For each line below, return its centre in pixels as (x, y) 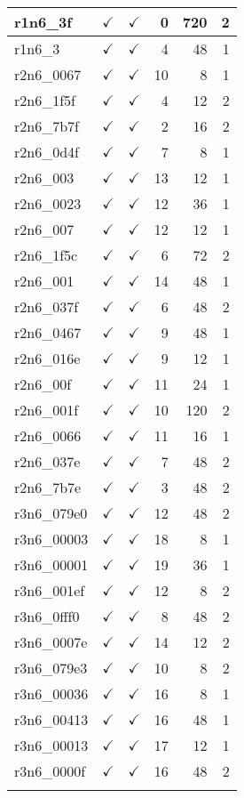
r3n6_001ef (50, 590)
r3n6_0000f (50, 771)
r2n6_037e (47, 461)
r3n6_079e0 (51, 513)
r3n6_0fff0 (47, 616)
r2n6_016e (47, 358)
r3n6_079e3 (51, 668)
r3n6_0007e (51, 642)
